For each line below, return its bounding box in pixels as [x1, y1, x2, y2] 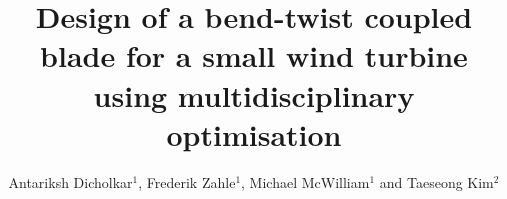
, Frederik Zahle [138, 171, 236, 192]
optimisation [166, 113, 342, 154]
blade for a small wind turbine [40, 35, 468, 76]
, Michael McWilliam [241, 171, 370, 192]
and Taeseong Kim [379, 171, 494, 192]
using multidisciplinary [93, 74, 415, 115]
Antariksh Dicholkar [8, 171, 133, 192]
